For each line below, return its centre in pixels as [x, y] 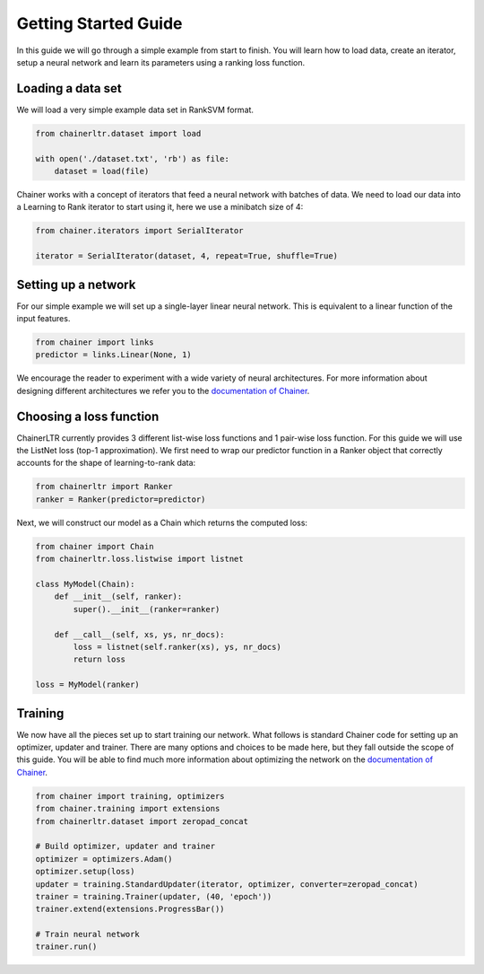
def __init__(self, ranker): [118, 597]
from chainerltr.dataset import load [118, 133]
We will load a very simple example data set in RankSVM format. [135, 110]
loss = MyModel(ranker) [88, 685]
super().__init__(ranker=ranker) [147, 609]
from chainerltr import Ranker [104, 487]
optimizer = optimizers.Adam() [104, 859]
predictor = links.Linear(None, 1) [113, 355]
